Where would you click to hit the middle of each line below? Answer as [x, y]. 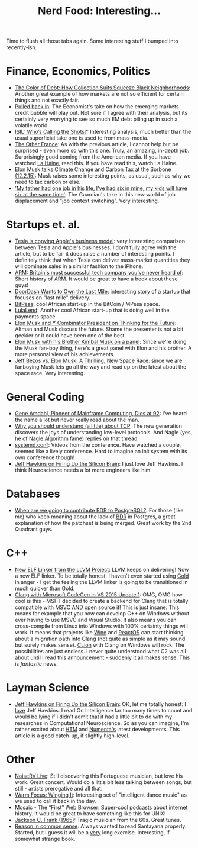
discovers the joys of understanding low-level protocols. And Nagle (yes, [103, 432]
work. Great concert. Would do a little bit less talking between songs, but [103, 782]
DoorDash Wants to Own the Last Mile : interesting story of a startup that [103, 292]
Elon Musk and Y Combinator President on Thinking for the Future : [95, 323]
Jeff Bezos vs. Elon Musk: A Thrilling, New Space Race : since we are [98, 361]
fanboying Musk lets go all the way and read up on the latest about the [100, 367]
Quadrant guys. [34, 529]
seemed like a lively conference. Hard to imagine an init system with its [101, 451]
